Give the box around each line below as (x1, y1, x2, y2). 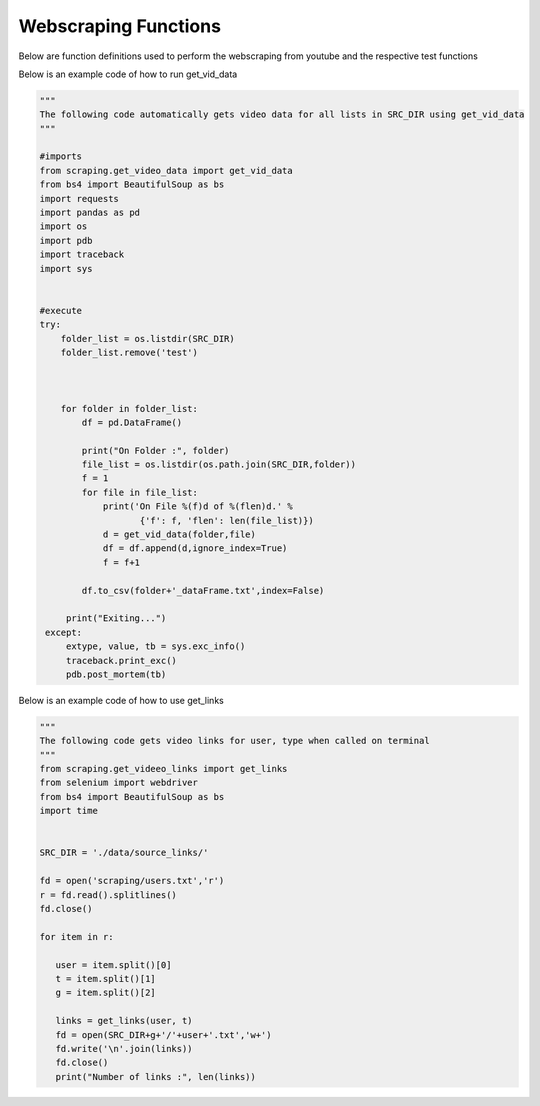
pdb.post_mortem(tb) (65, 668, 167, 680)
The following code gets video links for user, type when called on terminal (39, 735, 430, 747)
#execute (39, 305, 83, 316)
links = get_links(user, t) (55, 1015, 194, 1027)
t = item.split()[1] (55, 973, 157, 984)
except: (45, 626, 83, 638)
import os (39, 221, 88, 232)
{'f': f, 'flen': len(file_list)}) (139, 515, 314, 526)
